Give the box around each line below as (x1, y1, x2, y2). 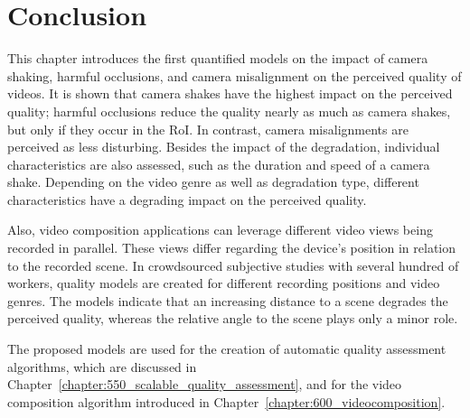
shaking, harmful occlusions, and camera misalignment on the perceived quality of (7, 66, 462, 85)
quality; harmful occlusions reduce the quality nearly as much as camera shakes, (7, 101, 451, 120)
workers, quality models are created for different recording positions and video (7, 274, 440, 293)
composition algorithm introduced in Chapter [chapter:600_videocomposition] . (7, 392, 446, 411)
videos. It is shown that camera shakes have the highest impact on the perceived (7, 84, 453, 103)
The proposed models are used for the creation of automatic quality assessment (7, 339, 446, 358)
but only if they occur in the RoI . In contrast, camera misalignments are (7, 119, 409, 138)
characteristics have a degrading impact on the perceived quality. (7, 190, 367, 209)
